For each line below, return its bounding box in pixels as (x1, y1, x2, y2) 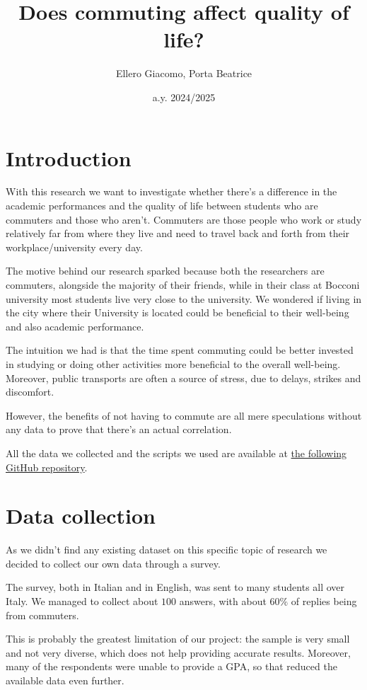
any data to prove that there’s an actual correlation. (6, 422, 232, 437)
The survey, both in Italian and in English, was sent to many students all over (6, 580, 345, 594)
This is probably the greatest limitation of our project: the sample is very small (6, 631, 350, 646)
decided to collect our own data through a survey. (6, 556, 221, 570)
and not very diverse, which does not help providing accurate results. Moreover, (6, 645, 351, 660)
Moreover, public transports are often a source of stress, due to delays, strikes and (6, 370, 361, 385)
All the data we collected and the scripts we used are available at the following (6, 445, 347, 460)
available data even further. (6, 673, 124, 687)
